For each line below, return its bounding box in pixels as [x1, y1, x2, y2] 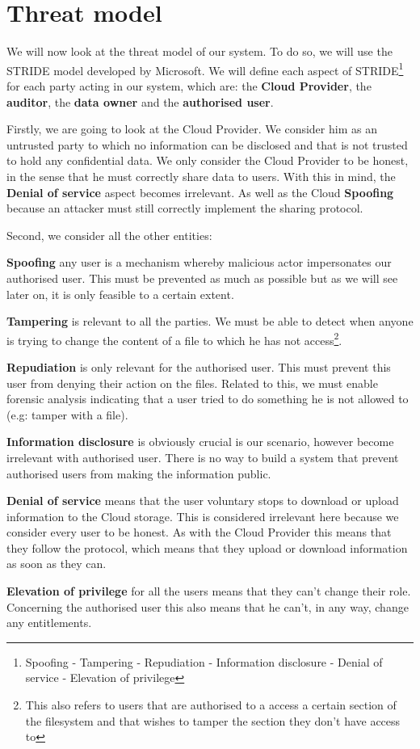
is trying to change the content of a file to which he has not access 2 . [6, 329, 342, 348]
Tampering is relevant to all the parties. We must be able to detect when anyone [6, 313, 414, 330]
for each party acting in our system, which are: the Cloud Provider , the [6, 77, 372, 94]
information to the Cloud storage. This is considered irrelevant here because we [6, 507, 399, 524]
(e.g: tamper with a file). [6, 406, 128, 423]
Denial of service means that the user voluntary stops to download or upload [6, 492, 399, 509]
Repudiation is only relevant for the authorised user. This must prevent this [6, 358, 391, 375]
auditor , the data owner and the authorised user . [6, 93, 274, 110]
